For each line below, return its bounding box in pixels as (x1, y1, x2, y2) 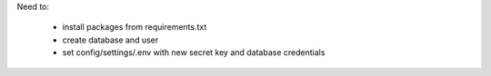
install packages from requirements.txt (62, 22, 207, 33)
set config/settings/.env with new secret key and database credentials (62, 47, 326, 58)
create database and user (62, 34, 159, 45)
